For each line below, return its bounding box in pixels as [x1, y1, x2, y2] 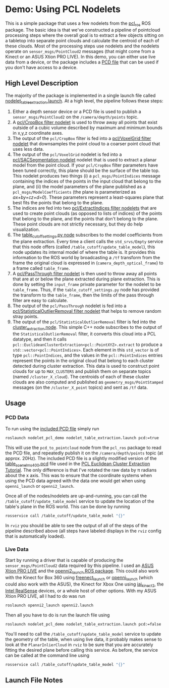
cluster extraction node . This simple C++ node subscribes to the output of [12, 324, 162, 331]
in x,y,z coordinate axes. [12, 130, 64, 136]
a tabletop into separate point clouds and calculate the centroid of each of [5, 37, 159, 43]
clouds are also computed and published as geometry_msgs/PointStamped [12, 379, 163, 385]
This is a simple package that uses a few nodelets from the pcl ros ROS [5, 20, 151, 27]
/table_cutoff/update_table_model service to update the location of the [5, 498, 154, 504]
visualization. [12, 226, 40, 233]
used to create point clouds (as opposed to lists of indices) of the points [12, 210, 162, 216]
